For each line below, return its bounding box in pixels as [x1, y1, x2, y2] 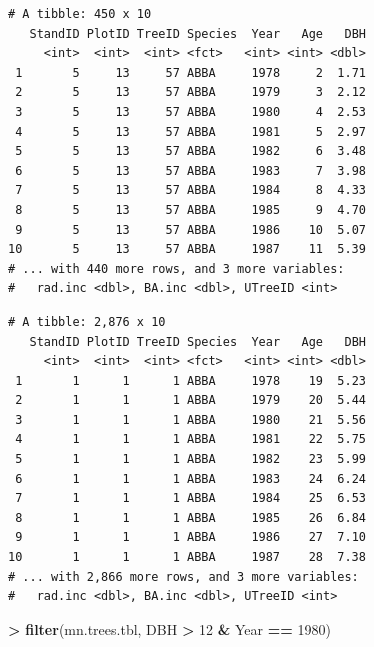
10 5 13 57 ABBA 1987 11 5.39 [8, 242, 366, 257]
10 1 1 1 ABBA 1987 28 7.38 [8, 550, 366, 565]
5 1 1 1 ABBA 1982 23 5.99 [15, 452, 366, 467]
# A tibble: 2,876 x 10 [8, 314, 166, 329]
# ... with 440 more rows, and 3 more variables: [8, 261, 345, 276]
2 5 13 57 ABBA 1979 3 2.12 [15, 85, 366, 100]
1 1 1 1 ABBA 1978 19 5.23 [15, 373, 366, 388]
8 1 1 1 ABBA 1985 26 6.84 [15, 510, 366, 525]
